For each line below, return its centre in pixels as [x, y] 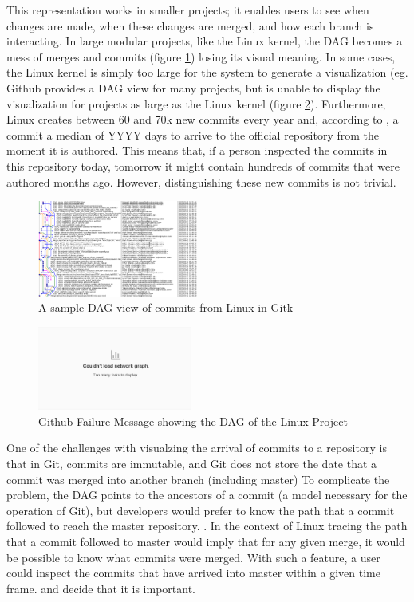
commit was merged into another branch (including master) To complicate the [198, 479]
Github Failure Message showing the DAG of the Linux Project [193, 421]
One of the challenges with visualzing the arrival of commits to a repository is [197, 448]
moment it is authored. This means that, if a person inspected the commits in [197, 150]
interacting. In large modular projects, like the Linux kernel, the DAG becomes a [205, 41]
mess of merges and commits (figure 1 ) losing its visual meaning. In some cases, [201, 56]
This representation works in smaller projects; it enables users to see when [188, 10]
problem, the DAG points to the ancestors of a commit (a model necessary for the [207, 495]
